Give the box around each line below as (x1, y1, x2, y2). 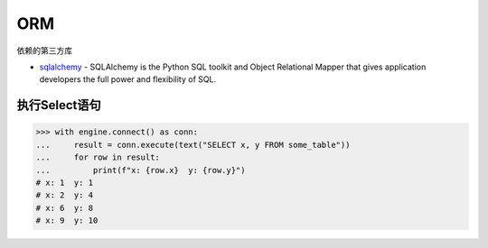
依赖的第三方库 (16, 45, 72, 56)
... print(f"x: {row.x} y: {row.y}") (35, 165, 246, 175)
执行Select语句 (16, 97, 101, 113)
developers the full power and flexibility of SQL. (39, 74, 217, 85)
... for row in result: (35, 152, 160, 162)
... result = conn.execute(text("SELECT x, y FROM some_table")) (35, 140, 351, 150)
